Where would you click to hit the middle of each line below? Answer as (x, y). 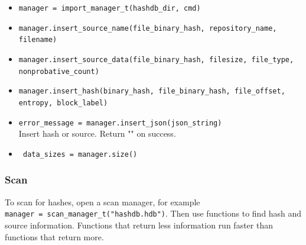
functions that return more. (54, 236)
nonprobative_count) (59, 71)
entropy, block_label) (63, 103)
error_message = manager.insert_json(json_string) (120, 123)
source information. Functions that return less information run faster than (139, 225)
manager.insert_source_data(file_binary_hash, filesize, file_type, (156, 59)
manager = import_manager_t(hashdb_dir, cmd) (110, 8)
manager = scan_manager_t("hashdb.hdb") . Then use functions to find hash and (153, 213)
